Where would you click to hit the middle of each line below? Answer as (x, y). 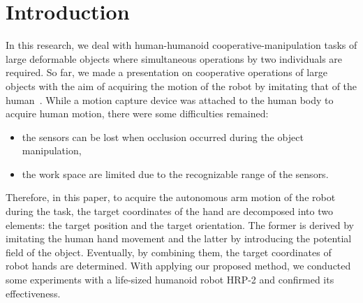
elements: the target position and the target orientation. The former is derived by (180, 224)
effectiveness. (33, 293)
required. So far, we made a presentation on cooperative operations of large (166, 72)
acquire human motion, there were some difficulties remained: (137, 113)
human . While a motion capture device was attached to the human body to (170, 99)
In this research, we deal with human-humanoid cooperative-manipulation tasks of (181, 45)
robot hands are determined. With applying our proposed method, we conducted (178, 266)
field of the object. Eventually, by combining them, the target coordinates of (169, 252)
